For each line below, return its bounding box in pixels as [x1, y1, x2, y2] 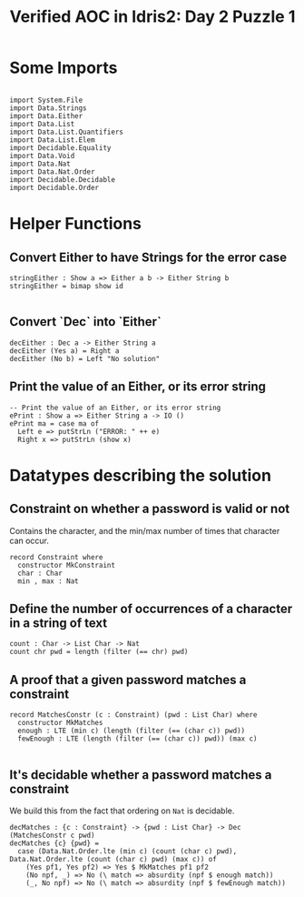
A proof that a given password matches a [9, 671, 247, 688]
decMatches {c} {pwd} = [9, 839, 100, 848]
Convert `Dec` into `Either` [9, 314, 162, 329]
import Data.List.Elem [9, 135, 95, 145]
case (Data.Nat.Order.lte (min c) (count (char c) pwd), [17, 847, 238, 856]
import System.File [9, 96, 83, 105]
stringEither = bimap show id [9, 281, 124, 290]
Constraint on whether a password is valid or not [9, 501, 290, 517]
